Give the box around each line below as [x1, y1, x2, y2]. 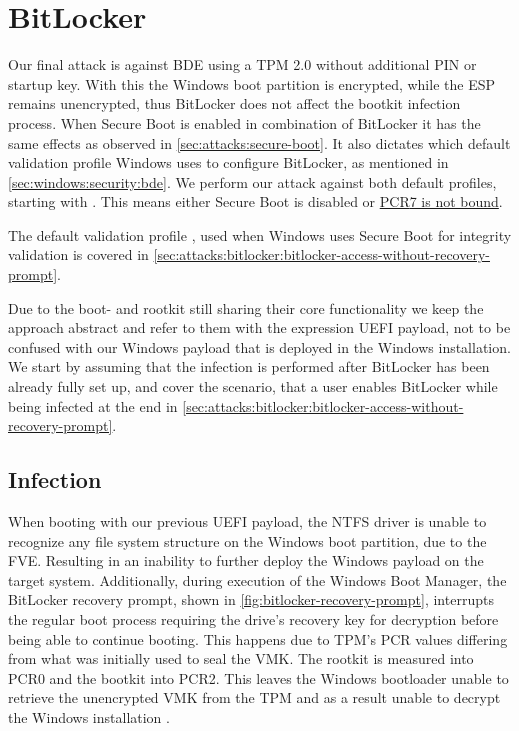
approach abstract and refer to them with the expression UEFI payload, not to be [8, 317, 511, 338]
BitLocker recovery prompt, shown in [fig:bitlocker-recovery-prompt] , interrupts [8, 589, 494, 610]
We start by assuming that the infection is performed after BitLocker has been [8, 356, 490, 377]
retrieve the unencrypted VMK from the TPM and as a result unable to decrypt [8, 687, 501, 708]
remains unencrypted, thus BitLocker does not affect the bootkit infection [8, 93, 461, 114]
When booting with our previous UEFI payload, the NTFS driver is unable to [8, 511, 487, 532]
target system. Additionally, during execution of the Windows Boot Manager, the [8, 569, 507, 590]
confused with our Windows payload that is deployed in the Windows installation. [8, 336, 511, 357]
